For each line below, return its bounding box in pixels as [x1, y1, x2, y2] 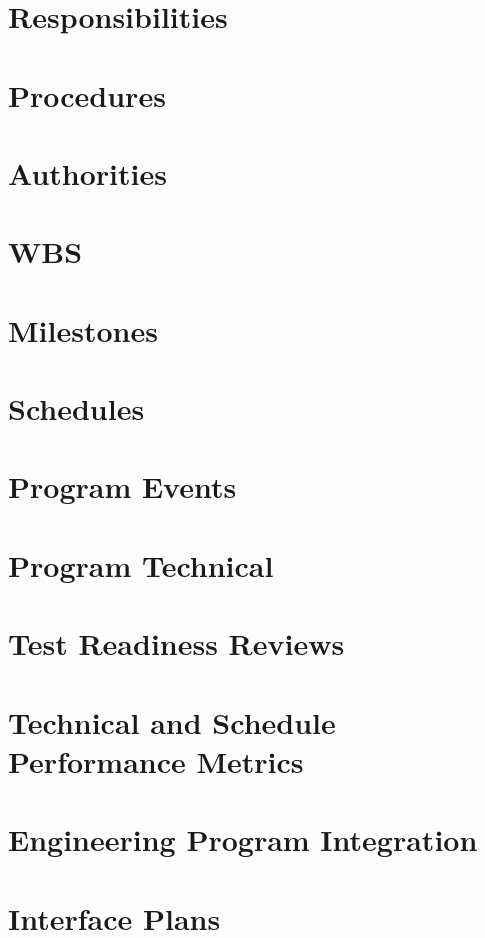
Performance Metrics [8, 740, 304, 781]
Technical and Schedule [8, 701, 336, 742]
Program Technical [8, 544, 274, 585]
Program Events [8, 466, 237, 507]
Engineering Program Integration [8, 819, 478, 860]
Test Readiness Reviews [8, 623, 345, 664]
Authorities [8, 152, 167, 193]
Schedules [8, 388, 145, 429]
